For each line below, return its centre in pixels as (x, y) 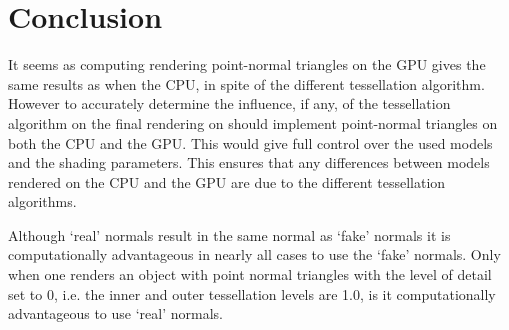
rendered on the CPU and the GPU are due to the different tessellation (227, 181)
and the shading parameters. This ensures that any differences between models (249, 162)
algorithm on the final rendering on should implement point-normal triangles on (253, 122)
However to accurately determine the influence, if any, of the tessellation (229, 103)
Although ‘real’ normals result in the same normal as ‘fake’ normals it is (229, 234)
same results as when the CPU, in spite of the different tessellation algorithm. (246, 83)
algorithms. (42, 201)
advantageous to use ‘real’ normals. (115, 313)
